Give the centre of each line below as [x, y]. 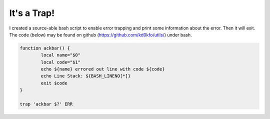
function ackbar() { [45, 48]
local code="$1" [61, 62]
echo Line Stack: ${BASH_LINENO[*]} [86, 76]
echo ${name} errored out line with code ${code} [103, 69]
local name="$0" [61, 55]
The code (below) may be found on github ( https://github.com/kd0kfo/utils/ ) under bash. [100, 34]
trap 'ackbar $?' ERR [46, 104]
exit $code [54, 83]
